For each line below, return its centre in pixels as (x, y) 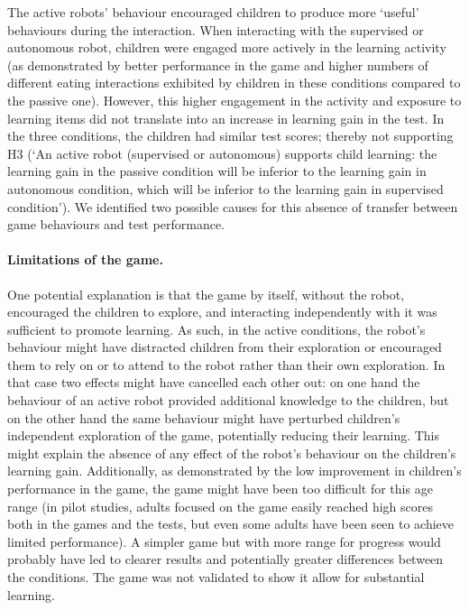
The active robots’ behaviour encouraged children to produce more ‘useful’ (213, 12)
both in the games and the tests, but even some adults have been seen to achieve (231, 524)
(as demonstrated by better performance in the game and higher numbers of (218, 65)
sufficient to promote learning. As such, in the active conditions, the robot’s (216, 329)
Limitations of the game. (85, 259)
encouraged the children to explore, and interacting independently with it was (222, 312)
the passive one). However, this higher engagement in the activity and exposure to (234, 100)
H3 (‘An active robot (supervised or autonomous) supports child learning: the (222, 153)
